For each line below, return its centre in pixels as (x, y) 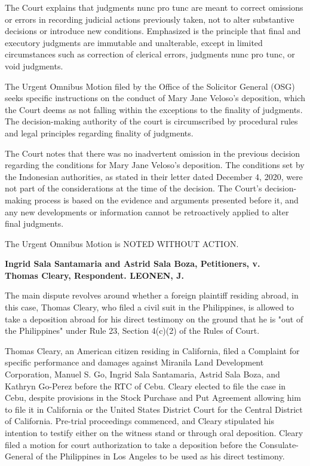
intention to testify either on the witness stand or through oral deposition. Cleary (154, 433)
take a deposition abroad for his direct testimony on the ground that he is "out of (154, 319)
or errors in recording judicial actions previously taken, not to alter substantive (150, 19)
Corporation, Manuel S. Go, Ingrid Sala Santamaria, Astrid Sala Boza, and (142, 374)
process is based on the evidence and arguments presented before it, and (166, 200)
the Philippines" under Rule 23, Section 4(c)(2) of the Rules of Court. (132, 331)
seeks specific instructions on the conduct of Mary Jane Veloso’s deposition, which (155, 98)
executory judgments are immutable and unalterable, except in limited (134, 42)
